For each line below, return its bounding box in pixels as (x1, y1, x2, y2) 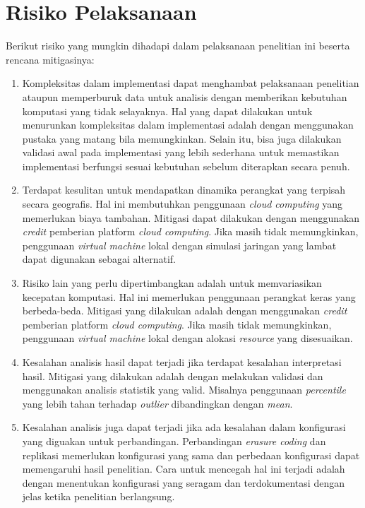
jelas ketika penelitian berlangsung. (22, 489, 175, 504)
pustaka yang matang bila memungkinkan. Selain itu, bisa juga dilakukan (22, 131, 342, 146)
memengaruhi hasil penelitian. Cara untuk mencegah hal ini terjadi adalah (22, 461, 345, 476)
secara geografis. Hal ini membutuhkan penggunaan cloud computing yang (22, 196, 343, 211)
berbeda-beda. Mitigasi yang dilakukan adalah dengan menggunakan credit (22, 303, 347, 318)
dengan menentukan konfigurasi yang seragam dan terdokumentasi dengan (22, 475, 345, 490)
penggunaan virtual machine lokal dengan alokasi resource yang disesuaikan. (22, 331, 353, 345)
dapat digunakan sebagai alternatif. (22, 252, 176, 266)
